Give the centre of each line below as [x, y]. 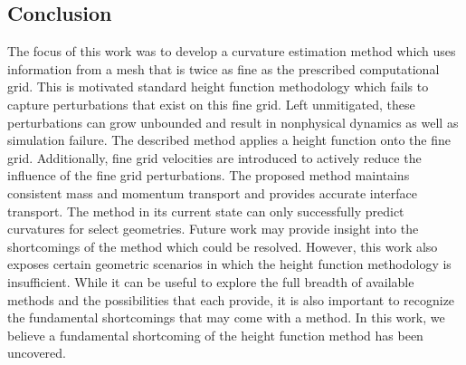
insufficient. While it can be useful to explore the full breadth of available [211, 281]
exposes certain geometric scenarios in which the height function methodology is [229, 264]
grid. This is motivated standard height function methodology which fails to [218, 86]
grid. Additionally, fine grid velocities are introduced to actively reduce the [214, 157]
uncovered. [37, 353]
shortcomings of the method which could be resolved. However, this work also [223, 246]
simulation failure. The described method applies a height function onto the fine [229, 140]
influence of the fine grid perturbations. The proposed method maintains [209, 175]
